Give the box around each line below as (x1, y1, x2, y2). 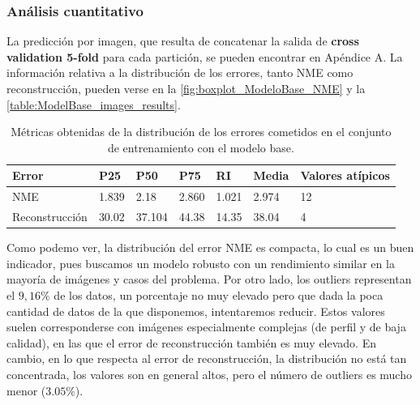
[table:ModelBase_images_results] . (6, 96, 181, 113)
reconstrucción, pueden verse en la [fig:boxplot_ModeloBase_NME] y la (6, 80, 366, 96)
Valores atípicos (300, 167, 390, 184)
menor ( (6, 382, 46, 399)
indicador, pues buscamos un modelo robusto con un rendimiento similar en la (6, 254, 395, 271)
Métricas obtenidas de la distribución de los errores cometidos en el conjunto (11, 123, 392, 140)
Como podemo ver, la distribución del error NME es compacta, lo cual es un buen (6, 239, 414, 256)
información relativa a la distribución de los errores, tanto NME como (6, 64, 354, 81)
